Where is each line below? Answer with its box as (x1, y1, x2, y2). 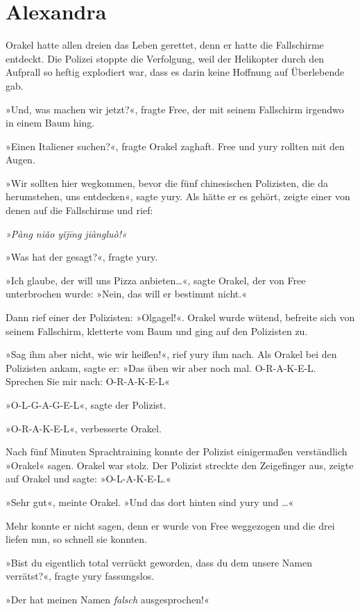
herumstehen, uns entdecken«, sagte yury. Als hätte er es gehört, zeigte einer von (6, 189, 350, 204)
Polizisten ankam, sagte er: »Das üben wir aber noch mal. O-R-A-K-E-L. (6, 360, 316, 375)
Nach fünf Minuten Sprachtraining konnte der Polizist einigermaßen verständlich (6, 444, 348, 459)
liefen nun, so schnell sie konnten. (6, 532, 148, 546)
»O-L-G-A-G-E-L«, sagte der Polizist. (6, 398, 166, 412)
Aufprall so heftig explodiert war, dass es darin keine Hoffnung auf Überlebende (6, 65, 345, 79)
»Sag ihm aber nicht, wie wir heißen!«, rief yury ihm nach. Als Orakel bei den (6, 347, 337, 361)
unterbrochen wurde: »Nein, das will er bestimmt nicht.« (6, 286, 247, 301)
